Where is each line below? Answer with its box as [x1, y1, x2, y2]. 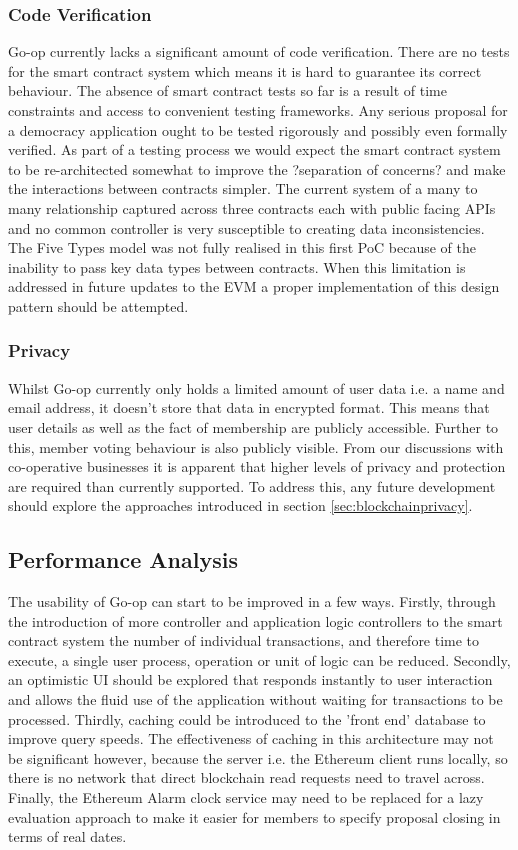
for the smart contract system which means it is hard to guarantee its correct [8, 60, 482, 81]
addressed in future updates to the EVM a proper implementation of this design [8, 276, 500, 297]
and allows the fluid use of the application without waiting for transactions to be [8, 689, 503, 710]
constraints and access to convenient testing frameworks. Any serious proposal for [8, 100, 508, 120]
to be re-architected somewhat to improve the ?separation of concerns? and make [8, 158, 506, 179]
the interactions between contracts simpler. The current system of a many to [8, 178, 478, 199]
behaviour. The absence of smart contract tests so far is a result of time [8, 80, 447, 101]
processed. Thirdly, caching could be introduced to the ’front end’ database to [8, 708, 486, 729]
